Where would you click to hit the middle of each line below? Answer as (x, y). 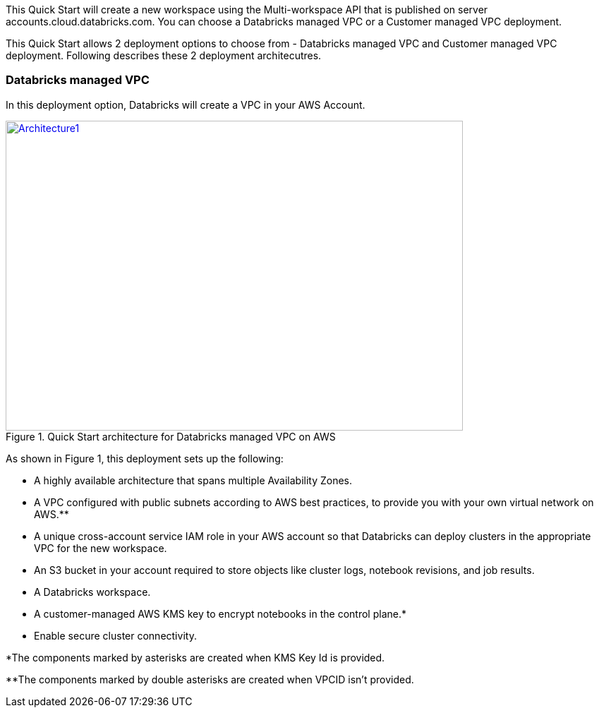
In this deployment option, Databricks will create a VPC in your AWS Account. (186, 104)
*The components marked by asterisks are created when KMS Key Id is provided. (195, 657)
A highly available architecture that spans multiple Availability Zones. (193, 480)
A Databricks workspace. (92, 592)
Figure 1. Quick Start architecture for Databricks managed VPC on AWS (171, 436)
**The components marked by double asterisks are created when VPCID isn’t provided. (210, 679)
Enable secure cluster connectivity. (115, 635)
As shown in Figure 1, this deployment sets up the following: (145, 458)
